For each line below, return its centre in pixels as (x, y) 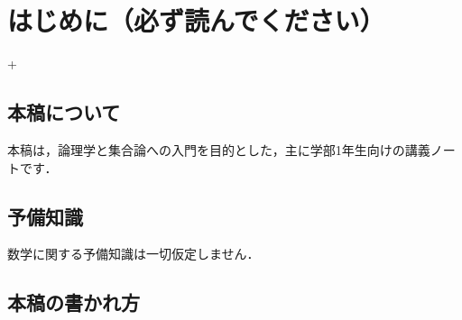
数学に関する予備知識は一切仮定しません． (134, 254)
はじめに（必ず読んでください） (196, 20)
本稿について (64, 112)
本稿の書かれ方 (74, 302)
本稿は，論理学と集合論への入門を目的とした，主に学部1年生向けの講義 (219, 149)
